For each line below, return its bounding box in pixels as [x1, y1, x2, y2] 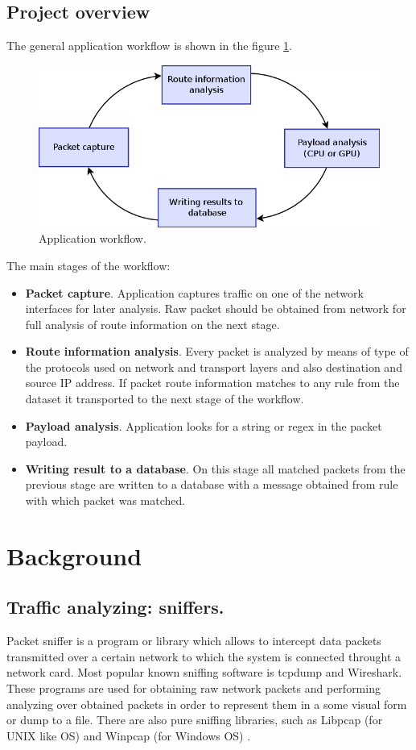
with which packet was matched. [25, 492, 186, 509]
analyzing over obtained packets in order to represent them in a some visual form [6, 695, 407, 712]
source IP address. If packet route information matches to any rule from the [25, 374, 400, 391]
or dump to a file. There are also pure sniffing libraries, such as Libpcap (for [6, 711, 383, 728]
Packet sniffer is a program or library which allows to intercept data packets [6, 632, 381, 649]
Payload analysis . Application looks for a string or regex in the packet [25, 417, 382, 434]
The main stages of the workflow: [6, 256, 171, 273]
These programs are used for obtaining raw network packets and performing [6, 680, 381, 696]
